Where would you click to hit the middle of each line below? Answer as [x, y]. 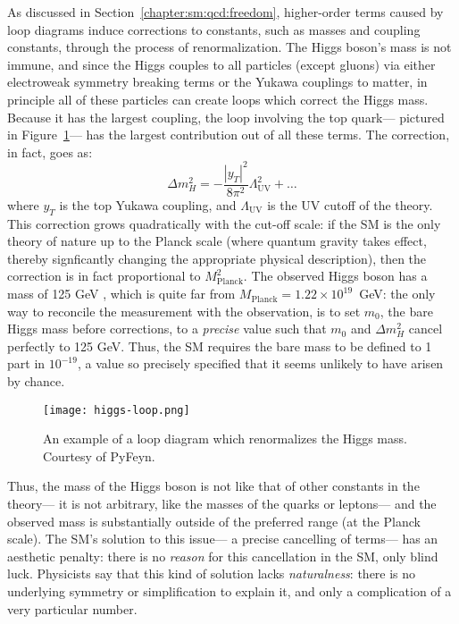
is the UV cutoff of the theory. [350, 204]
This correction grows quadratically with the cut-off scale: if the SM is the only [224, 223]
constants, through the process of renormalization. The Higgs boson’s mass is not [229, 47]
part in [26, 363]
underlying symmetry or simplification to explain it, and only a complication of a [229, 591]
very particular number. [72, 608]
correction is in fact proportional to [104, 276]
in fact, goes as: [50, 152]
